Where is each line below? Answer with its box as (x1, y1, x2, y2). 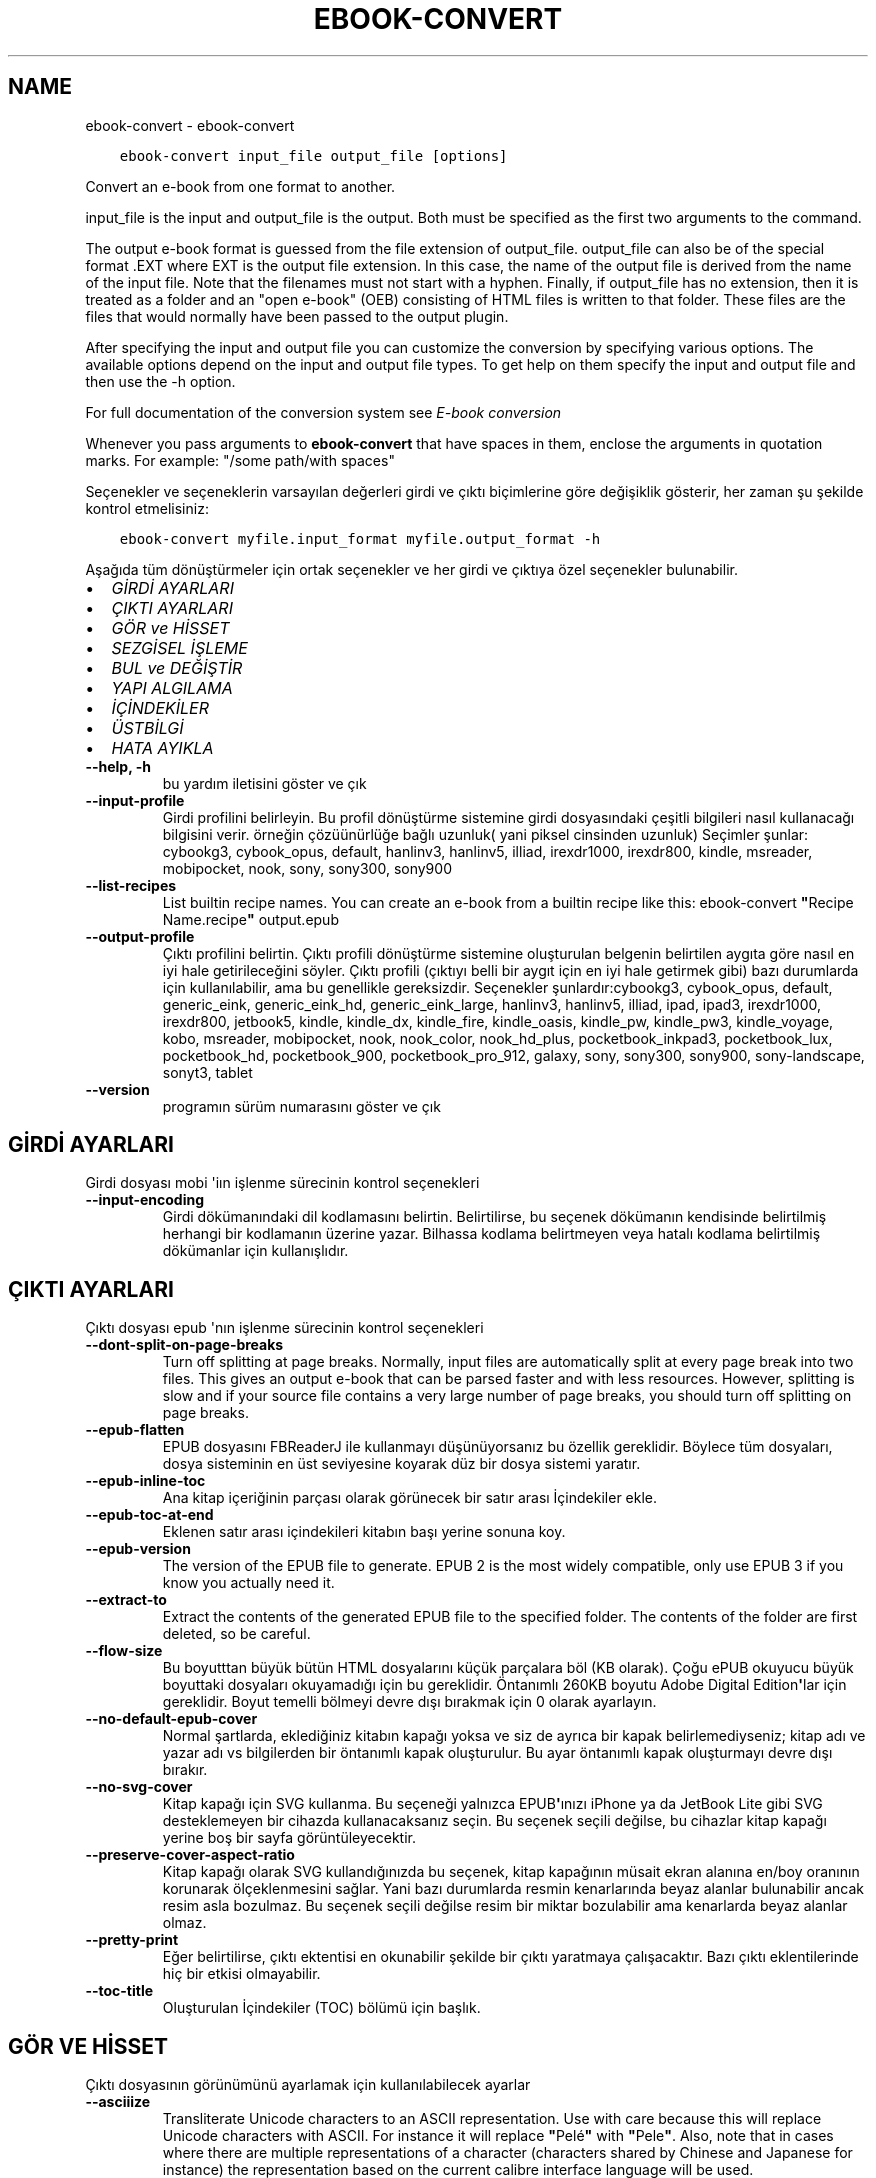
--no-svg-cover (85, 1778, 193, 1796)
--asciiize (85, 2093, 151, 2111)
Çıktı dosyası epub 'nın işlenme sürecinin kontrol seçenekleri (85, 1319, 484, 1337)
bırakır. (162, 1761, 208, 1779)
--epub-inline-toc (85, 1472, 206, 1490)
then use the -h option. (85, 372, 236, 390)
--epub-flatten (85, 1421, 185, 1439)
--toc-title (85, 1982, 154, 2000)
